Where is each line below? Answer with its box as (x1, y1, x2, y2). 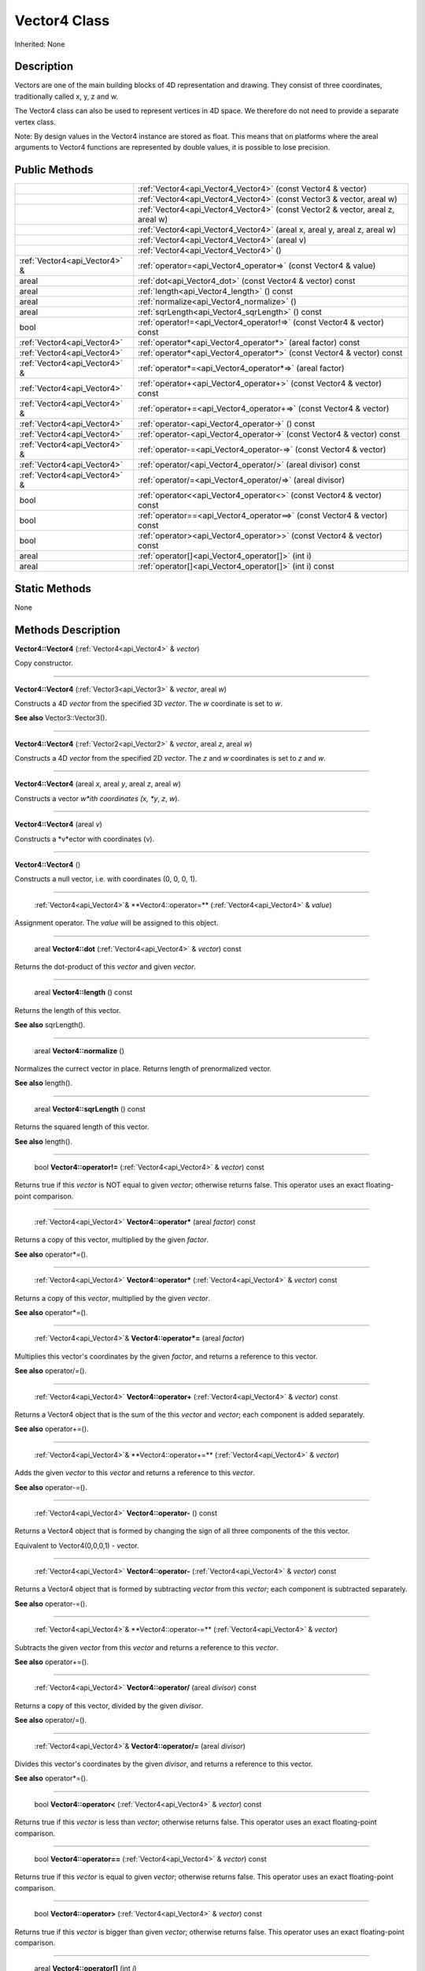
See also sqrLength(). (14, 1020, 86, 1030)
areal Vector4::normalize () (34, 1045, 125, 1056)
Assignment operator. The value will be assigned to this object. (14, 918, 219, 928)
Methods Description (14, 623, 121, 636)
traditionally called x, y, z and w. (14, 91, 118, 101)
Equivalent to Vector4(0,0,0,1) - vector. (14, 1541, 139, 1550)
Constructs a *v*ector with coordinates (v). (14, 834, 155, 844)
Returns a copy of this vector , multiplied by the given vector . (14, 1293, 211, 1302)
